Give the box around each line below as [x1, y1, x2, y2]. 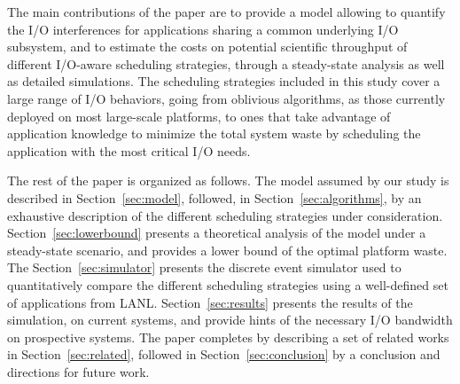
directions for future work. [7, 362, 150, 380]
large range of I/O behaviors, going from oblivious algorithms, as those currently [7, 89, 446, 107]
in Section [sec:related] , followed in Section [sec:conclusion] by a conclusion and [7, 345, 441, 364]
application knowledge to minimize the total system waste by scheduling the [7, 124, 421, 143]
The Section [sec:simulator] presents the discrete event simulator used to [7, 258, 402, 277]
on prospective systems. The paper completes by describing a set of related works [7, 327, 449, 346]
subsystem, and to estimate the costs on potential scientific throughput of [7, 37, 408, 56]
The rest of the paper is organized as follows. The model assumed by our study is [7, 171, 449, 190]
